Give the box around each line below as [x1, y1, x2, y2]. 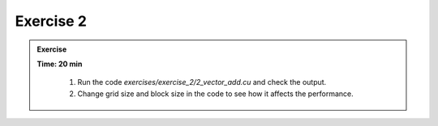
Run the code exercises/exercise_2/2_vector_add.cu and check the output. [77, 78, 327, 87]
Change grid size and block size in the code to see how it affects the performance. [77, 89, 354, 99]
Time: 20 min [36, 59, 83, 69]
